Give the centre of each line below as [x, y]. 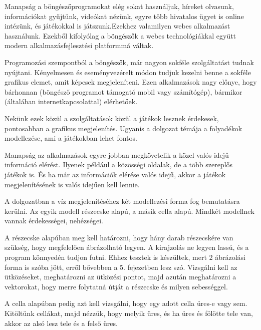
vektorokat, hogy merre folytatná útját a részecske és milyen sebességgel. [116, 286]
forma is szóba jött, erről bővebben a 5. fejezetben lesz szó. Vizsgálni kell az [121, 267]
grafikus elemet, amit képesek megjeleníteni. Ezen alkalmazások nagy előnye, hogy [131, 82]
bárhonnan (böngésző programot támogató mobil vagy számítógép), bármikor [123, 91]
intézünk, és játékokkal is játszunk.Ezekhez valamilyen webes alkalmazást [117, 26]
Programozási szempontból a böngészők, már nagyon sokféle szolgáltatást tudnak [129, 62]
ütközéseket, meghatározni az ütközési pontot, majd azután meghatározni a [120, 277]
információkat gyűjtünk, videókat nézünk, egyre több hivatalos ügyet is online [124, 16]
